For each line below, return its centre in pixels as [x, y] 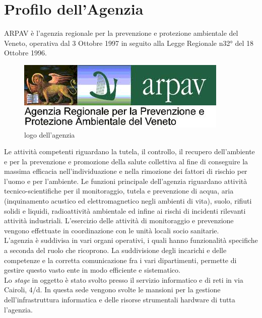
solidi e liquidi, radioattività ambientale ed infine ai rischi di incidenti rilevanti [125, 210]
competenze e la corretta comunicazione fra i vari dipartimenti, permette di [120, 260]
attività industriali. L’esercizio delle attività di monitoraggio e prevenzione [119, 220]
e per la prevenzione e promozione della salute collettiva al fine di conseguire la [126, 161]
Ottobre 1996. [25, 53]
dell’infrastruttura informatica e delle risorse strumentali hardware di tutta [120, 299]
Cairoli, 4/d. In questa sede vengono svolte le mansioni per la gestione [112, 290]
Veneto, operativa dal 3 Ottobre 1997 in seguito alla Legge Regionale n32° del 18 [129, 43]
